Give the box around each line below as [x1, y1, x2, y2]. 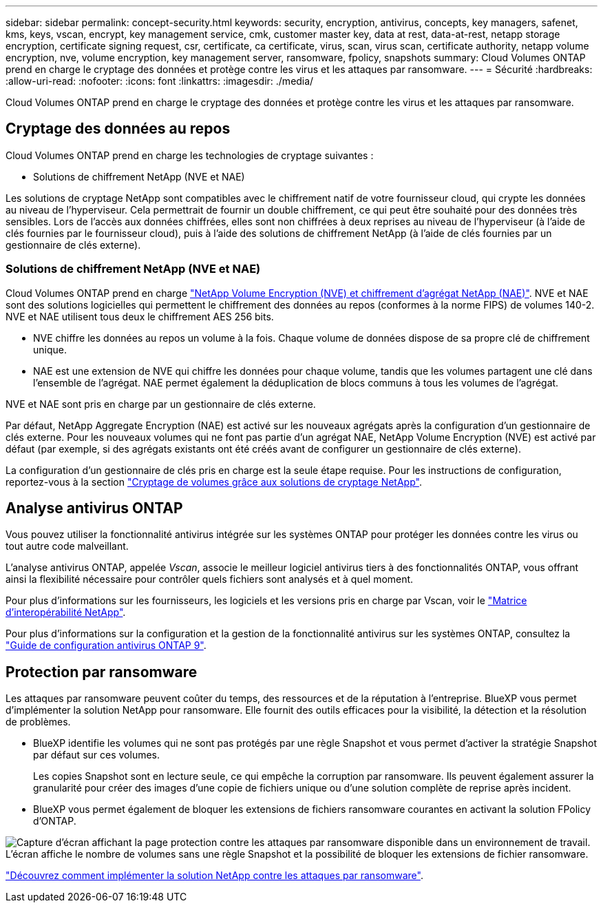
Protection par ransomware [6, 663, 198, 681]
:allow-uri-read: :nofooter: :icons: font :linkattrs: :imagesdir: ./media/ [6, 75, 314, 87]
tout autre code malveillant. [6, 540, 129, 553]
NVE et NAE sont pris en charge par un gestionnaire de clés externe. [6, 398, 316, 410]
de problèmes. [6, 716, 71, 728]
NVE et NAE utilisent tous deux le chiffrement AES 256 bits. [6, 310, 274, 322]
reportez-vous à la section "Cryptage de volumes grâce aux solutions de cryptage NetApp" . [6, 475, 422, 488]
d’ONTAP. [33, 815, 76, 827]
